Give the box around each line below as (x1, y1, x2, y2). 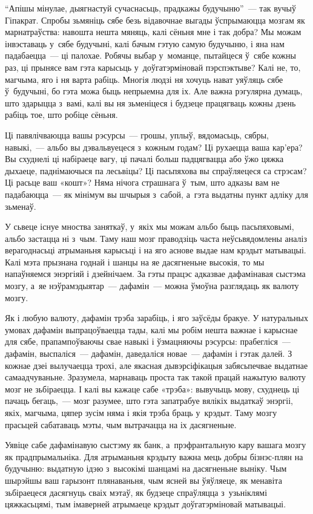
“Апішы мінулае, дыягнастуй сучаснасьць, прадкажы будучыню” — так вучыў (5, 2, 296, 14)
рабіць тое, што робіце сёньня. (5, 108, 118, 121)
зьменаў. (5, 200, 36, 212)
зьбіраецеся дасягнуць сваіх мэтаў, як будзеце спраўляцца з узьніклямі (5, 486, 268, 498)
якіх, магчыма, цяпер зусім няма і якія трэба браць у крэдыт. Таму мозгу (5, 406, 277, 418)
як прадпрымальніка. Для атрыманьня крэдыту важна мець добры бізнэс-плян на (5, 450, 303, 463)
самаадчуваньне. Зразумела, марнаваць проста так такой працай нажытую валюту (5, 371, 306, 383)
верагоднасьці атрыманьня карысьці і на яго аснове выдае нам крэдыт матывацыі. (5, 244, 306, 256)
